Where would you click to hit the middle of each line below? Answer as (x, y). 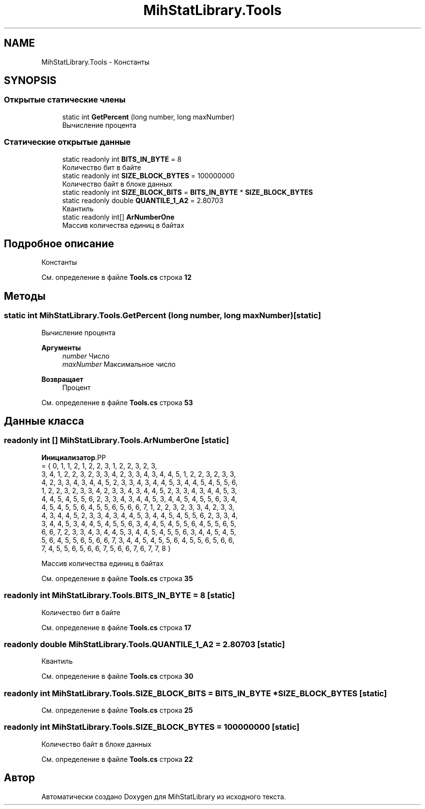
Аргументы (61, 347)
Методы (25, 296)
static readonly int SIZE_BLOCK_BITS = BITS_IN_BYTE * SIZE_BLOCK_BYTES (188, 192)
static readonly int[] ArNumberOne (118, 217)
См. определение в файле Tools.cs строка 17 (116, 627)
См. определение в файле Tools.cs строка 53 (117, 402)
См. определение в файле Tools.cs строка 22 (117, 759)
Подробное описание (59, 243)
